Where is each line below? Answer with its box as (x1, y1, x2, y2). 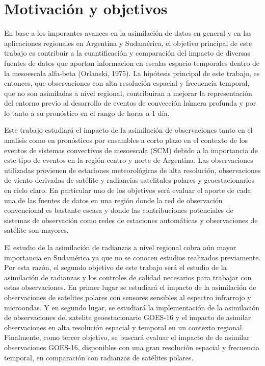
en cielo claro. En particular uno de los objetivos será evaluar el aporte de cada (4, 185, 251, 196)
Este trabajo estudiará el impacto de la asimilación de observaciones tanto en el (4, 125, 253, 135)
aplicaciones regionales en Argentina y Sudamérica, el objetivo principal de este (4, 37, 252, 48)
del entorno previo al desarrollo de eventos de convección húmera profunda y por (4, 97, 256, 108)
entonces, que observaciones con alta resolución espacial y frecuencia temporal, (4, 78, 250, 88)
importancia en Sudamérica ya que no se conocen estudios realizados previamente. (4, 252, 261, 262)
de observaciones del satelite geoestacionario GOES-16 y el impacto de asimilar (4, 312, 251, 323)
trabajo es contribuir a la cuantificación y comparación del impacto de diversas (4, 47, 251, 58)
